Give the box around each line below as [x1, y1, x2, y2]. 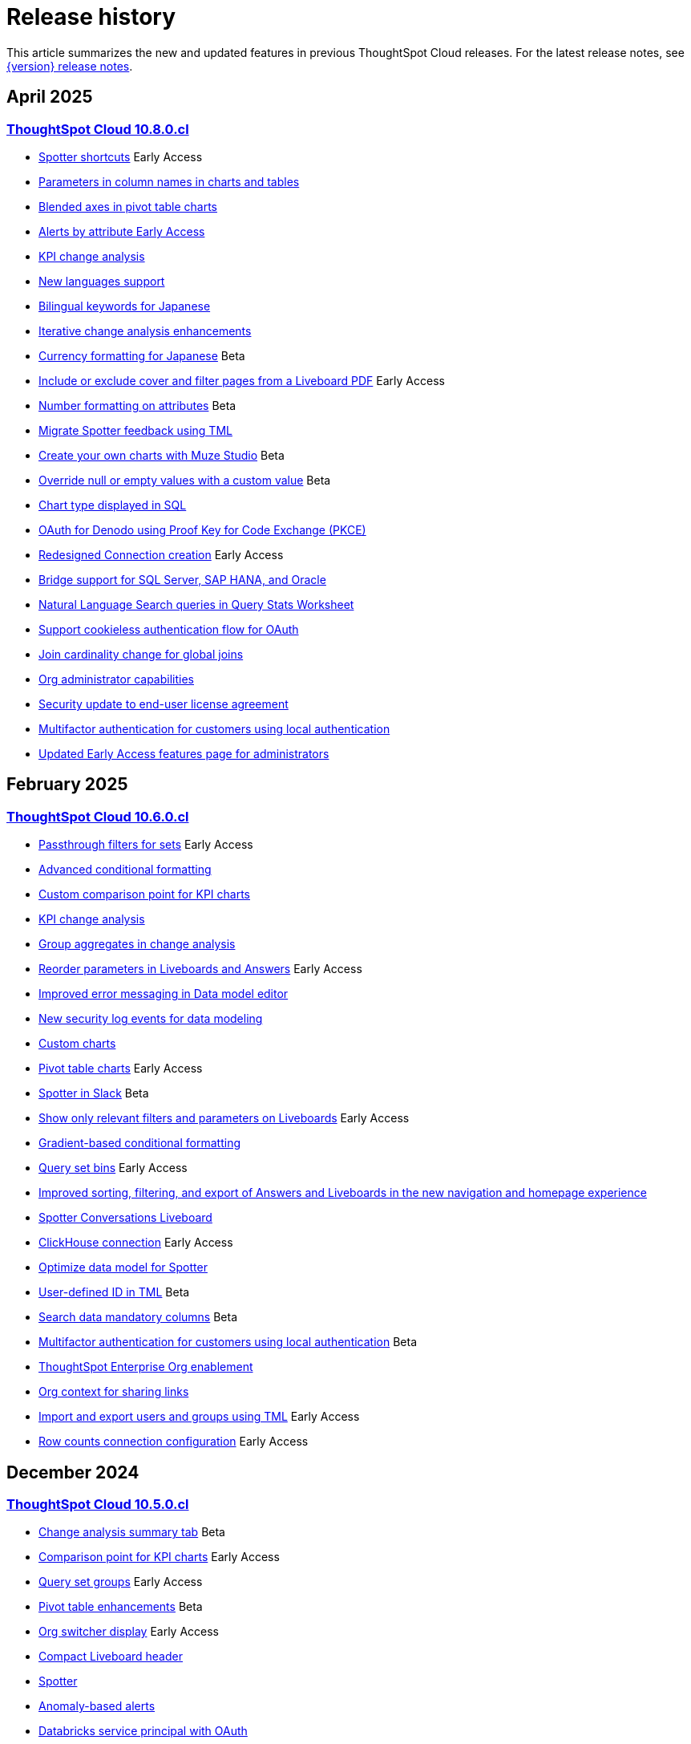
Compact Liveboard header [38, 1649, 183, 1664]
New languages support [38, 274, 165, 288]
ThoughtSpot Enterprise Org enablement [38, 1360, 253, 1374]
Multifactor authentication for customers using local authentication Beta [38, 1335, 418, 1349]
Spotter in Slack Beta [38, 1086, 149, 1101]
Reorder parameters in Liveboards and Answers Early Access [38, 962, 362, 976]
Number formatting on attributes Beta [38, 398, 236, 412]
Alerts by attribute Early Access [38, 224, 205, 238]
